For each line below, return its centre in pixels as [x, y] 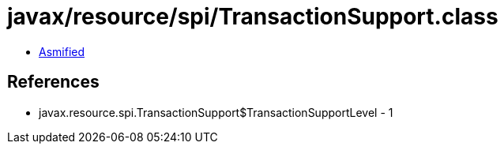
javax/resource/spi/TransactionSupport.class [253, 17]
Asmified [62, 51]
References [53, 82]
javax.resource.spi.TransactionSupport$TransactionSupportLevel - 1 [216, 112]
